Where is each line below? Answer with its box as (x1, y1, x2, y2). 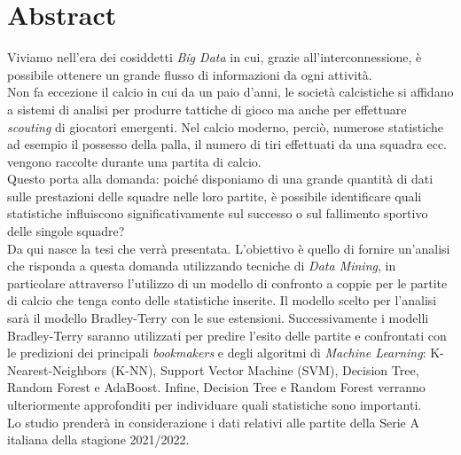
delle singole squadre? (7, 222, 125, 240)
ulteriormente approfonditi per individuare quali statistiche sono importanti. (7, 396, 422, 413)
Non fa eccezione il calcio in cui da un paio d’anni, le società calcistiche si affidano (7, 82, 454, 101)
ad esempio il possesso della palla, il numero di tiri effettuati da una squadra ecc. (7, 135, 448, 153)
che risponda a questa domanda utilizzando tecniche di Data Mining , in (7, 256, 396, 275)
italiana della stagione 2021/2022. (7, 430, 190, 449)
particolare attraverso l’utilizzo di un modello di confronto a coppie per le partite (7, 273, 448, 292)
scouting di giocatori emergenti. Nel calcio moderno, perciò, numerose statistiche (7, 117, 443, 136)
